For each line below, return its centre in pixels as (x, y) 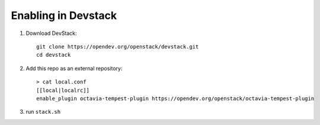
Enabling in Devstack (64, 15)
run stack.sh (43, 112)
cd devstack (54, 55)
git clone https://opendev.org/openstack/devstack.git (118, 47)
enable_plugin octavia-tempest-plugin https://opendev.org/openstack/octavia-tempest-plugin (175, 98)
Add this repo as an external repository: (74, 68)
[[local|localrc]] (63, 90)
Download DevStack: (51, 33)
